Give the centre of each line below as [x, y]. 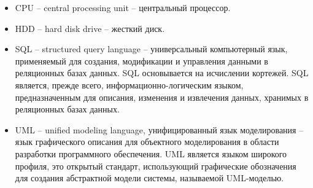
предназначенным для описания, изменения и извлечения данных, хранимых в [162, 97]
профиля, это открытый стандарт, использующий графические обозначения [156, 166]
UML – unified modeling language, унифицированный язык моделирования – [159, 129]
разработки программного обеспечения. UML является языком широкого [151, 153]
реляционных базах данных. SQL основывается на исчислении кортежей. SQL [162, 73]
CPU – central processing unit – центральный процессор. [123, 7]
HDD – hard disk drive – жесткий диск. [90, 28]
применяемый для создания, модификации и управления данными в [141, 61]
